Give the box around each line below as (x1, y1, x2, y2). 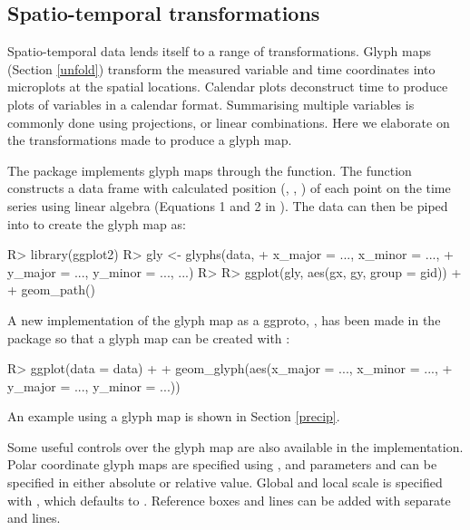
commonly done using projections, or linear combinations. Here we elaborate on (7, 112, 450, 131)
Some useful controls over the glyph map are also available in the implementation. (7, 437, 464, 456)
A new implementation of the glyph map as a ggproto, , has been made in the (7, 310, 441, 329)
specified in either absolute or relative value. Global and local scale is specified (7, 473, 443, 492)
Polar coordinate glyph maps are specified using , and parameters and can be (7, 455, 437, 474)
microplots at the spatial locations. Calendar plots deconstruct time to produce (7, 77, 448, 96)
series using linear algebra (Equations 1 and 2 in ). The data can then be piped (7, 196, 448, 215)
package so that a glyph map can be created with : (7, 328, 290, 347)
